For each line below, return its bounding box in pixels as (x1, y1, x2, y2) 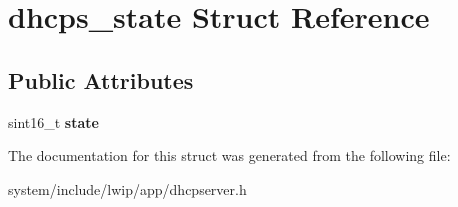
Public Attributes (8, 64, 194, 95)
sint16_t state (8, 111, 99, 132)
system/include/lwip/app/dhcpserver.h (8, 178, 247, 199)
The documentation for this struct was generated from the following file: (8, 145, 451, 166)
